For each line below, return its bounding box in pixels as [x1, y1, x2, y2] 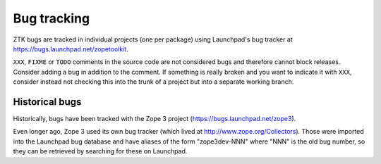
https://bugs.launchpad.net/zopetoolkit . [13, 44, 128, 53]
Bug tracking [13, 11, 90, 26]
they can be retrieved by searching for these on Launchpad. [13, 147, 188, 156]
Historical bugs [13, 96, 82, 108]
